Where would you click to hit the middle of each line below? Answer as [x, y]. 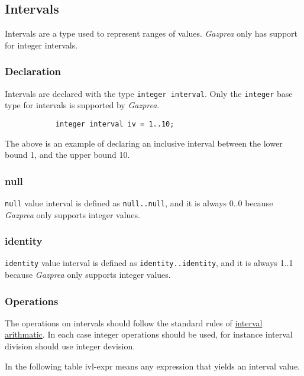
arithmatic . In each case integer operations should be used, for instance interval [149, 334]
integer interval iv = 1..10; [115, 124]
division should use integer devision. [70, 346]
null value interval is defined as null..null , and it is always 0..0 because [139, 202]
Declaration [33, 71]
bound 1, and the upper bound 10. [67, 155]
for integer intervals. [41, 45]
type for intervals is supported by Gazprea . [82, 105]
